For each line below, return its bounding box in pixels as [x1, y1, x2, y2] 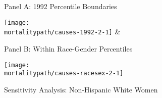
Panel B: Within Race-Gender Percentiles [4, 43, 133, 54]
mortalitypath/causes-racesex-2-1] [4, 70, 124, 77]
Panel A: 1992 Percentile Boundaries [4, 1, 117, 11]
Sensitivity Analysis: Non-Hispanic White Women [4, 84, 158, 94]
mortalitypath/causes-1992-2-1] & [4, 26, 121, 37]
